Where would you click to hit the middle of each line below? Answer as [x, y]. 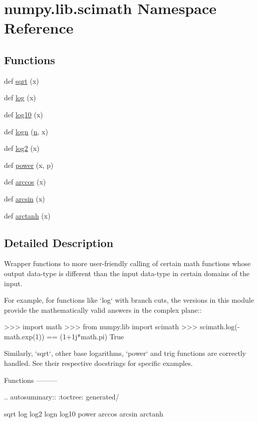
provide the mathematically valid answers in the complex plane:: [103, 309]
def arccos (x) [25, 182]
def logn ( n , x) [26, 131]
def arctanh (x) [27, 215]
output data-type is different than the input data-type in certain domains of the [127, 273]
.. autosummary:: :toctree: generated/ [62, 397]
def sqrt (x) [22, 80]
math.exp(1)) [24, 336]
